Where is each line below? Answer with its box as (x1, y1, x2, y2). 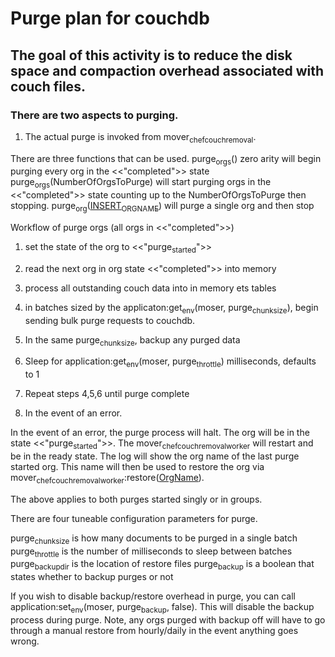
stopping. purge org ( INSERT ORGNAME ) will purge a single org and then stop (10, 200, 315, 214)
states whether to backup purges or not (10, 571, 174, 583)
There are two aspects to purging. (10, 108, 179, 122)
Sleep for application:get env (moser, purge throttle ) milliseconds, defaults (24, 355, 317, 370)
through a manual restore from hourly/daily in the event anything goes (10, 625, 299, 637)
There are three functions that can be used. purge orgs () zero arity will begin (10, 152, 322, 167)
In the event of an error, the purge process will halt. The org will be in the (10, 427, 310, 439)
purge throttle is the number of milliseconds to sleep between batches (10, 545, 293, 559)
